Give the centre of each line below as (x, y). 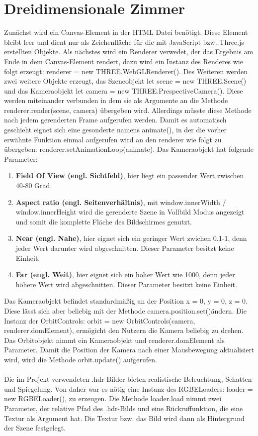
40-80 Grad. (34, 185)
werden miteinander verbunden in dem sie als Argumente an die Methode (116, 100)
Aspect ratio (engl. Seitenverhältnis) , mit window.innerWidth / (121, 202)
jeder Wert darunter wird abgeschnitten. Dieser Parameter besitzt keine (125, 248)
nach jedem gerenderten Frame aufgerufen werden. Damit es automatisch (115, 120)
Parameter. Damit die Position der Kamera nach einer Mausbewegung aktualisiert (129, 350)
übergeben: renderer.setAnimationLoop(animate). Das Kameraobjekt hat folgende (129, 149)
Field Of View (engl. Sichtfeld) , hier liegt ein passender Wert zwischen (130, 175)
